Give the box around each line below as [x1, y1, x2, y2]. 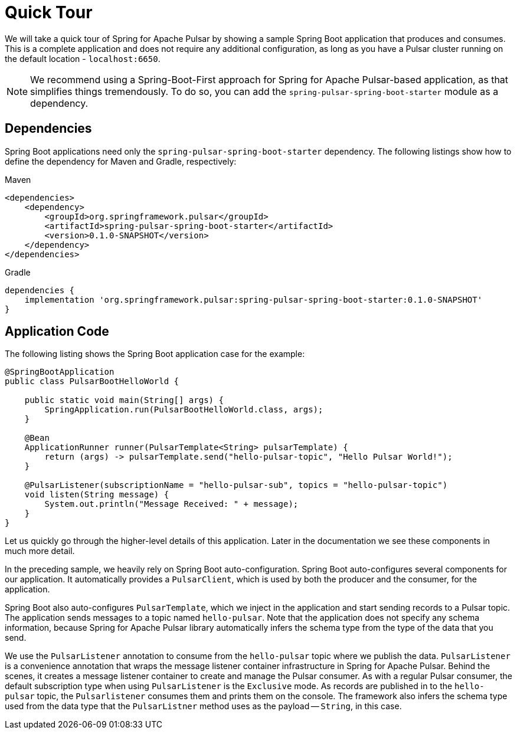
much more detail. [5, 546, 75, 556]
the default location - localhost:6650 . [5, 53, 161, 64]
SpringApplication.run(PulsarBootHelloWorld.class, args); [44, 405, 323, 415]
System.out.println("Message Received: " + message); [44, 499, 299, 509]
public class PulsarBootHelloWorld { [5, 376, 179, 386]
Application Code [5, 324, 109, 339]
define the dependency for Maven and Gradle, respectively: [5, 156, 237, 166]
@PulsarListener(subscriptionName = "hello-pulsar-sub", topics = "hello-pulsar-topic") [24, 480, 448, 490]
